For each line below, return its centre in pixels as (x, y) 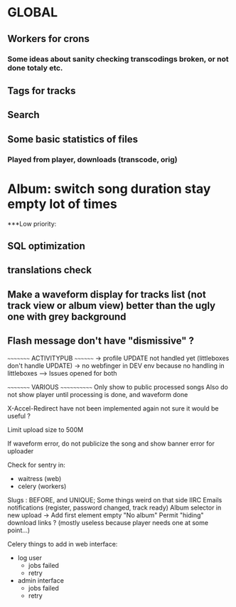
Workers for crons (49, 39)
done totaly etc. (35, 68)
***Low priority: (32, 223)
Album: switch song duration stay (109, 189)
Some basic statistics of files (73, 139)
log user (30, 558)
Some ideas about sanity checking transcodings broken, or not (118, 59)
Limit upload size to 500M (45, 429)
